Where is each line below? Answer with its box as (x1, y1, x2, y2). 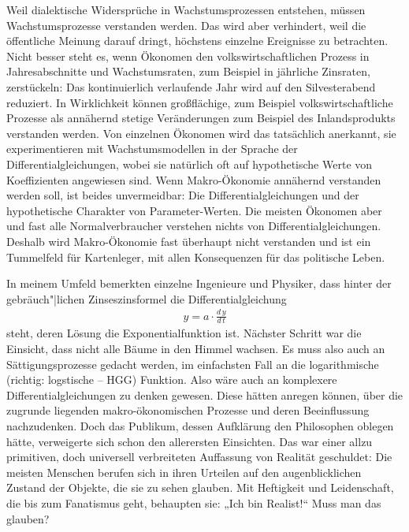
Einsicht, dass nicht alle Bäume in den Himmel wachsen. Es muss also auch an (6, 340, 385, 357)
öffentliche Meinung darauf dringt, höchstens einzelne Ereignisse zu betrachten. (6, 32, 389, 49)
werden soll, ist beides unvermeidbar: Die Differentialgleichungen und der (6, 187, 359, 203)
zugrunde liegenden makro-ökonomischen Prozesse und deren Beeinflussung (6, 402, 370, 419)
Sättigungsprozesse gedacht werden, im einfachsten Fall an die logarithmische (6, 355, 379, 372)
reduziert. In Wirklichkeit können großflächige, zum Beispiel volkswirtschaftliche (6, 94, 393, 110)
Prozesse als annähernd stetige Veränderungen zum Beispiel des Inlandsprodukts (6, 110, 396, 126)
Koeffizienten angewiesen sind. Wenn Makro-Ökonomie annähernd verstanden (6, 171, 381, 188)
